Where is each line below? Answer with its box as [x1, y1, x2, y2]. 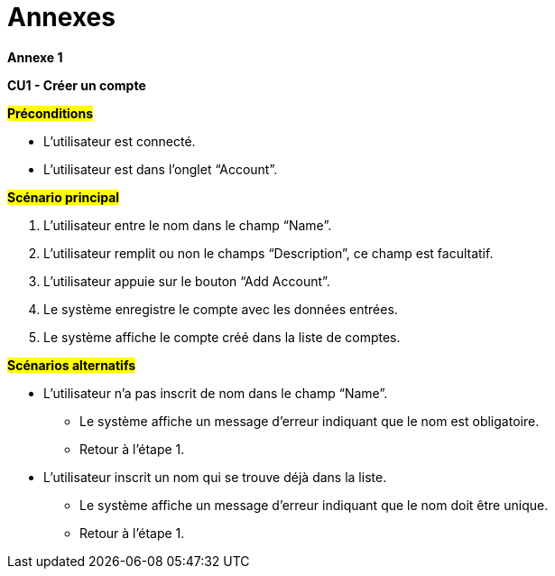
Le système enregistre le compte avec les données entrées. [43, 301, 398, 317]
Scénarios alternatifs [7, 357, 136, 373]
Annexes [7, 2, 116, 33]
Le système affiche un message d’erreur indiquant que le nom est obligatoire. [79, 413, 540, 429]
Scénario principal [7, 189, 120, 205]
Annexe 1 [7, 49, 63, 65]
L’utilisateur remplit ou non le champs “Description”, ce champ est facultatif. [43, 245, 494, 261]
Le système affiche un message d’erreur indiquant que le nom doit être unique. [79, 497, 549, 513]
